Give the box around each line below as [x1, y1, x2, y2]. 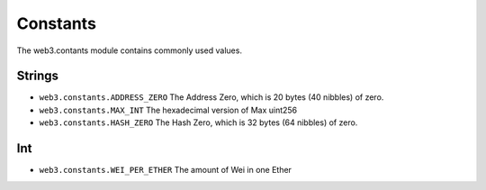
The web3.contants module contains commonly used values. [16, 45, 243, 56]
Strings [16, 68, 58, 84]
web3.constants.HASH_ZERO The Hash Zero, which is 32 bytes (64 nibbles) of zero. [39, 117, 358, 128]
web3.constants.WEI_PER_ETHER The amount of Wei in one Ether [39, 165, 292, 176]
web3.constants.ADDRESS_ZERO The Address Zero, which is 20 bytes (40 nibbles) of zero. [39, 92, 384, 103]
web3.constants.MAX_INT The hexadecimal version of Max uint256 [39, 104, 298, 115]
